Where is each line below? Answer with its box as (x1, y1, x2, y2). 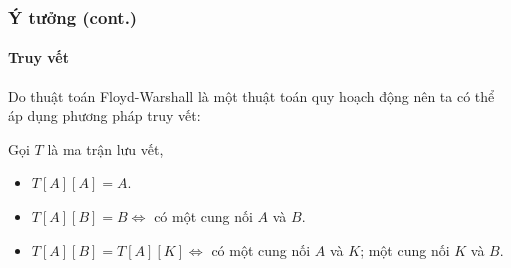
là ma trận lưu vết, (47, 138, 164, 159)
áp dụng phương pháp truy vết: (8, 105, 201, 126)
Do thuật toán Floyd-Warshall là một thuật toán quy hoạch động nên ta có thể (8, 85, 495, 106)
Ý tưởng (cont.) (8, 4, 138, 29)
